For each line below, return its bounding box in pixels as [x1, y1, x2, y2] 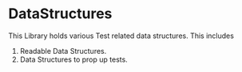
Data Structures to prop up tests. [19, 55, 128, 64]
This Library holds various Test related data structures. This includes [8, 31, 234, 40]
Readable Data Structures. [19, 46, 107, 55]
